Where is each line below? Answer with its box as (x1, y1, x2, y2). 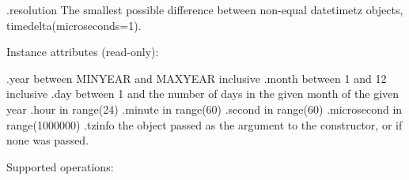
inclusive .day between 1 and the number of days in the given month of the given (6, 85, 400, 102)
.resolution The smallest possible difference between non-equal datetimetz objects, (6, 2, 403, 17)
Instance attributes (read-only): (6, 43, 159, 60)
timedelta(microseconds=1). (6, 17, 142, 33)
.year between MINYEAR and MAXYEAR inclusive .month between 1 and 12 (6, 69, 387, 86)
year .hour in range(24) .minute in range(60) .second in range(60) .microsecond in (6, 100, 403, 117)
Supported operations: (6, 158, 114, 174)
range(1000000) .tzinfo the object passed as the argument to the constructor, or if (6, 116, 403, 133)
